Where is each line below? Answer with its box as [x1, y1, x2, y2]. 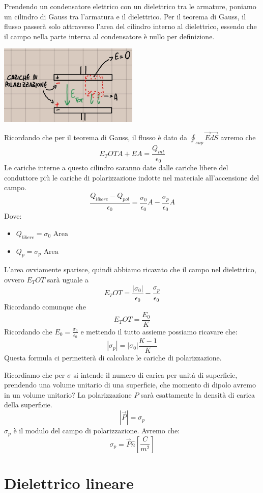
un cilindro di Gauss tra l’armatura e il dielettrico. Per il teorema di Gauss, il [4, 11, 246, 21]
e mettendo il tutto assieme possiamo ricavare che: [80, 326, 238, 336]
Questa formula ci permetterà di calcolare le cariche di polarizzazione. [4, 352, 222, 363]
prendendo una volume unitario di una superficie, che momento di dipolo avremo [4, 379, 256, 390]
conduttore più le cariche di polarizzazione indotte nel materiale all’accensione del [4, 172, 259, 183]
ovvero [4, 274, 24, 285]
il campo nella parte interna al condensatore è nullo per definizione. [4, 31, 215, 41]
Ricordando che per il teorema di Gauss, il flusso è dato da [4, 132, 188, 143]
